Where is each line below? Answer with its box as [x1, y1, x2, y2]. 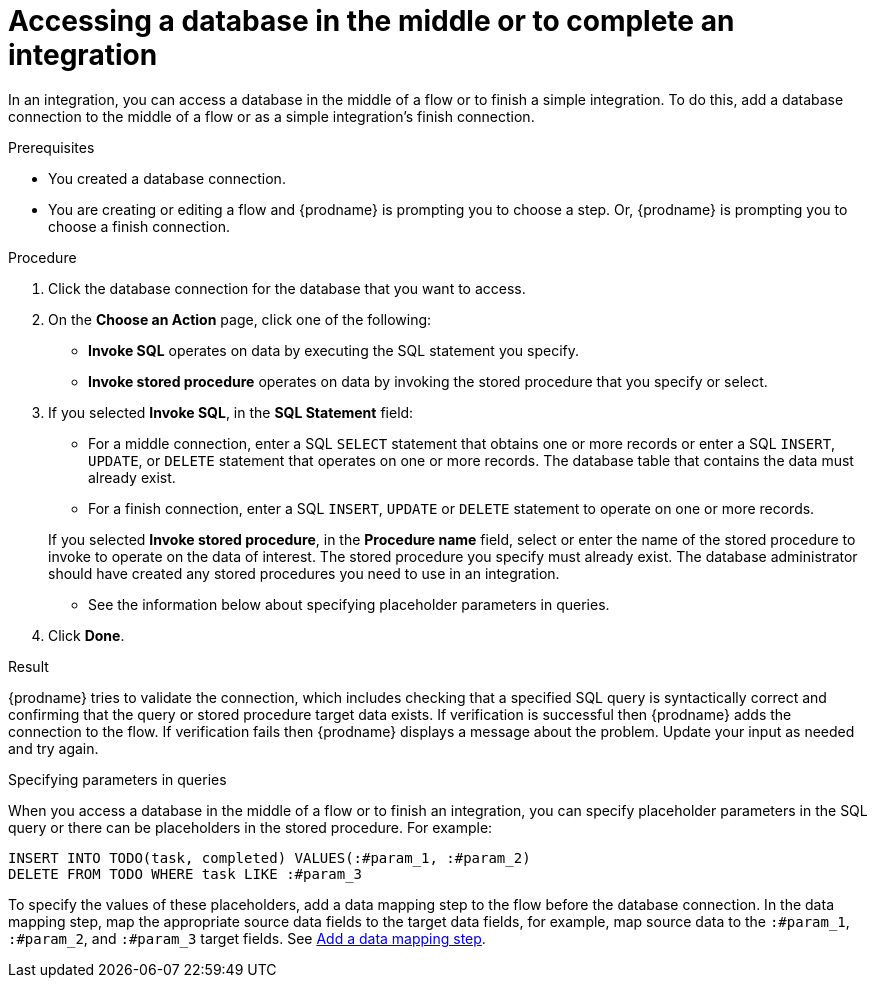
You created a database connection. [48, 169, 286, 187]
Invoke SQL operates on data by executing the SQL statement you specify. [88, 341, 580, 359]
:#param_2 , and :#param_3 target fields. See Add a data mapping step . [8, 929, 486, 947]
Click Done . [48, 626, 125, 644]
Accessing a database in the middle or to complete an [8, 4, 735, 38]
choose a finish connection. [48, 217, 230, 235]
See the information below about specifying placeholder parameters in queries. [88, 595, 610, 613]
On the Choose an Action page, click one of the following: [48, 310, 432, 328]
